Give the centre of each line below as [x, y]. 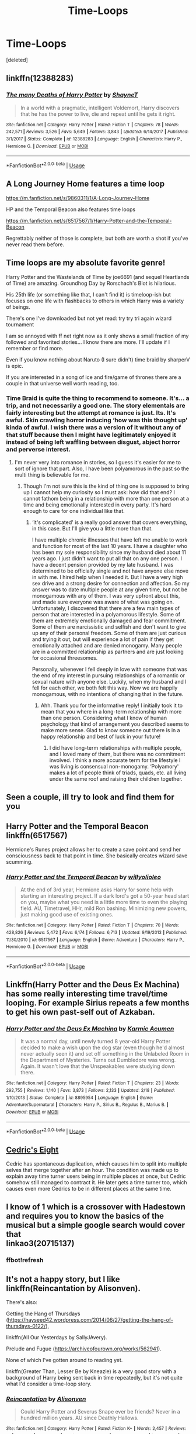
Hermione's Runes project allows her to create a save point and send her [94, 850]
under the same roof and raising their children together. [116, 778]
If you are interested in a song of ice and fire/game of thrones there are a [94, 377]
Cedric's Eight [32, 1149]
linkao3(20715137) [40, 1244]
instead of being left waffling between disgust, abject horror [93, 442]
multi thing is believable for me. [52, 474]
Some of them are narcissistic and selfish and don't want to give [109, 626]
